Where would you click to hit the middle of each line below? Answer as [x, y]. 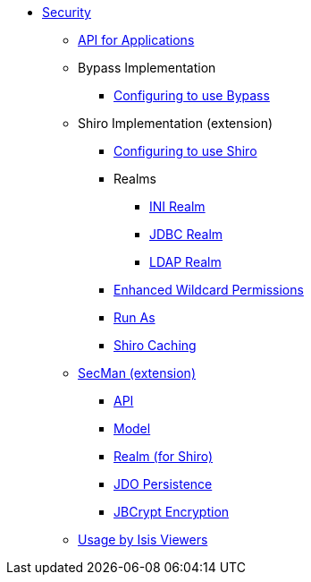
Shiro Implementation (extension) [176, 123]
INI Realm [177, 206]
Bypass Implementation [147, 68]
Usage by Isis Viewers [143, 539]
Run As [134, 317]
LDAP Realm [185, 262]
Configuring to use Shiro [185, 151]
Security [67, 12]
